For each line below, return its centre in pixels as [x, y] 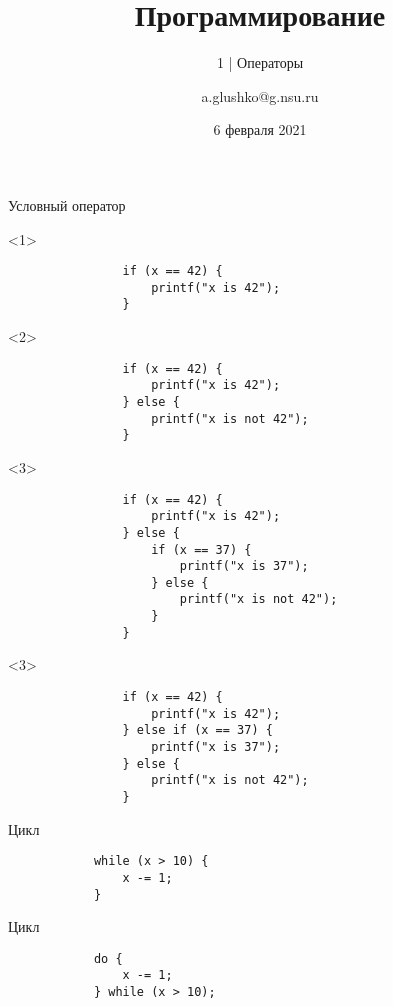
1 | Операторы [260, 62]
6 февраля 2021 [260, 129]
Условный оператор [67, 204]
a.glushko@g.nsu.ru [260, 95]
